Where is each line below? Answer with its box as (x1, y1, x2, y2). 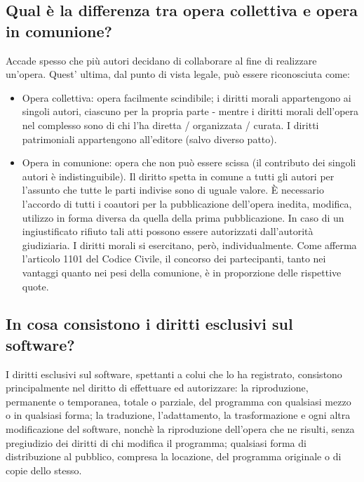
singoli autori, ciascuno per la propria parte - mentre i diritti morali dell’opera (22, 104, 359, 119)
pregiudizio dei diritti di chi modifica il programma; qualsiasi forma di (6, 435, 306, 450)
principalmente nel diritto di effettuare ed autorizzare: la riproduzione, (6, 380, 309, 395)
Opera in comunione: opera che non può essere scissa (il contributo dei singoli (22, 155, 356, 170)
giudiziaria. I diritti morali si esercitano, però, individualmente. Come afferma (22, 237, 357, 252)
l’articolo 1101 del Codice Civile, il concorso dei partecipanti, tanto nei (22, 251, 326, 266)
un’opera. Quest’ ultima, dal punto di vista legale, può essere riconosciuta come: (6, 67, 350, 81)
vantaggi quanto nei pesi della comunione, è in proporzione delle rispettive (22, 265, 342, 279)
